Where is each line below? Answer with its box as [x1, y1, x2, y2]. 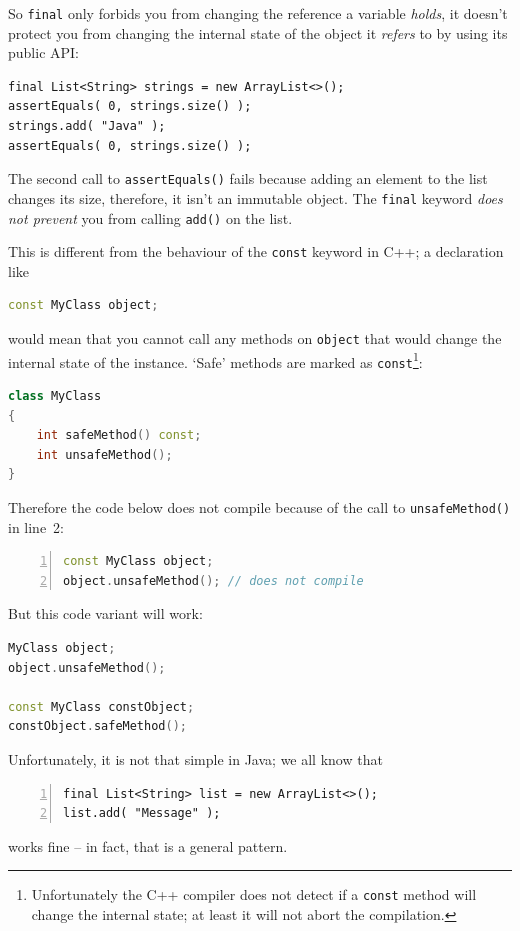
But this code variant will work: [8, 603, 203, 624]
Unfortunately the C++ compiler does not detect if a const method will [31, 884, 477, 905]
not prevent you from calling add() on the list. [8, 207, 293, 228]
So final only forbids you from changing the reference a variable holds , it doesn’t [8, 3, 508, 23]
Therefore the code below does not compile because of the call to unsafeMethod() [8, 496, 511, 517]
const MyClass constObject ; [8, 699, 195, 714]
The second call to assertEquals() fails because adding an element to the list [8, 168, 488, 189]
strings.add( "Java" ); [8, 119, 166, 134]
